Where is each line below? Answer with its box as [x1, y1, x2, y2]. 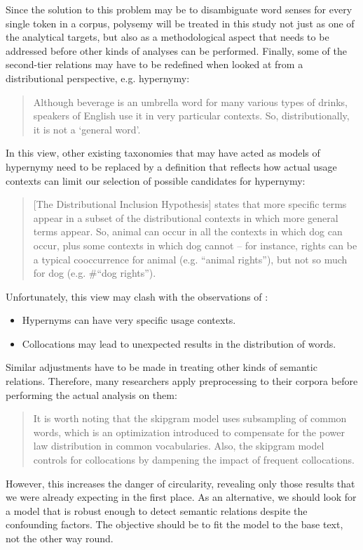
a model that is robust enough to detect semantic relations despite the [6, 503, 308, 518]
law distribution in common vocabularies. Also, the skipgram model [33, 438, 324, 453]
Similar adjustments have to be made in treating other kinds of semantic [6, 360, 317, 374]
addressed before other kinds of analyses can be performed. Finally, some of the [6, 43, 347, 58]
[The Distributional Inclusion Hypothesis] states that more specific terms [33, 197, 347, 211]
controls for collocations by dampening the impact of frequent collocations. [33, 452, 355, 467]
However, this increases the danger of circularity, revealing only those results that [6, 476, 355, 490]
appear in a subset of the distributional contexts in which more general [33, 210, 338, 225]
